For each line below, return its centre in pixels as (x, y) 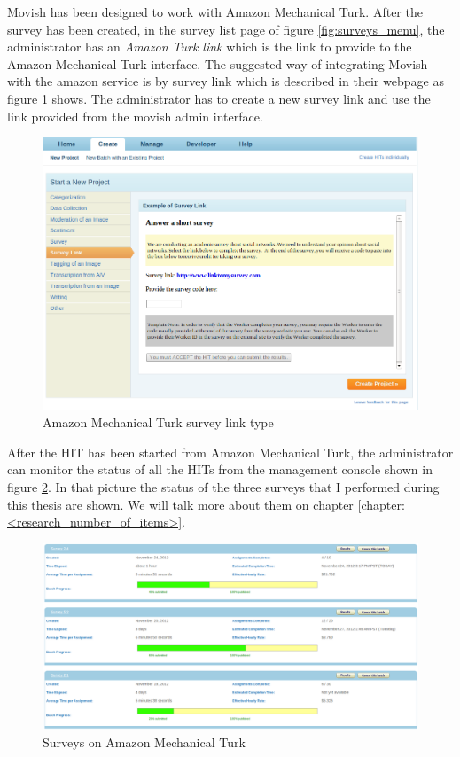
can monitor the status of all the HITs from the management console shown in (220, 469)
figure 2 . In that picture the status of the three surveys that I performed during (223, 487)
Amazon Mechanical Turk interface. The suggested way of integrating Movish (218, 63)
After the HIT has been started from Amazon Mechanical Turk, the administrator (230, 452)
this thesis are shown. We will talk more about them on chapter (180, 504)
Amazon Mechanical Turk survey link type (158, 422)
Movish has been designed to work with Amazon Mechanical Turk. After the (215, 12)
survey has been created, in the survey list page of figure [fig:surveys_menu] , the (226, 29)
